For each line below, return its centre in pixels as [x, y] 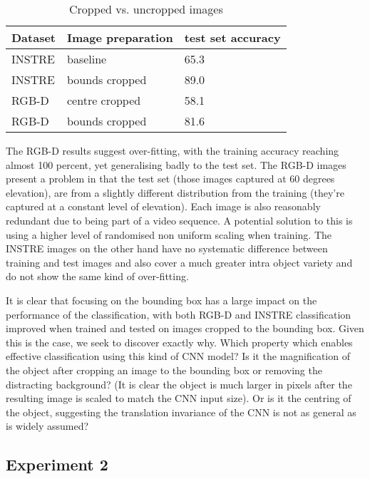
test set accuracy [232, 37]
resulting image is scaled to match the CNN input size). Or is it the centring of [179, 398]
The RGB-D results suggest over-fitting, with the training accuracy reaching [173, 150]
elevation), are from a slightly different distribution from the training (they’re [175, 192]
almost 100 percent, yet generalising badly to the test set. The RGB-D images [176, 164]
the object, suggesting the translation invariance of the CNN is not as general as [181, 412]
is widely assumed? [47, 426]
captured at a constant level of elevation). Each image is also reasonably [163, 206]
